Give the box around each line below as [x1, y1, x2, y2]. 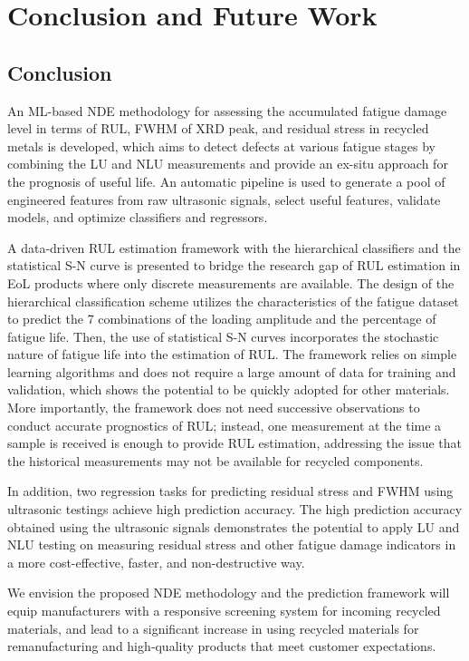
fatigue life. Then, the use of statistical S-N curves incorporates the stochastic [7, 326, 439, 345]
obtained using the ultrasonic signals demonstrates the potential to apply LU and [7, 517, 460, 536]
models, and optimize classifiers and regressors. [7, 208, 268, 227]
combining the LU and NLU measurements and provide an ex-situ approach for [7, 154, 448, 173]
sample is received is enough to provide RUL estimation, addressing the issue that [7, 433, 462, 452]
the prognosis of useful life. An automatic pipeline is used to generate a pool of [7, 171, 445, 190]
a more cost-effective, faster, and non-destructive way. [7, 552, 305, 571]
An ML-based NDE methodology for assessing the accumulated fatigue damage [7, 101, 447, 120]
